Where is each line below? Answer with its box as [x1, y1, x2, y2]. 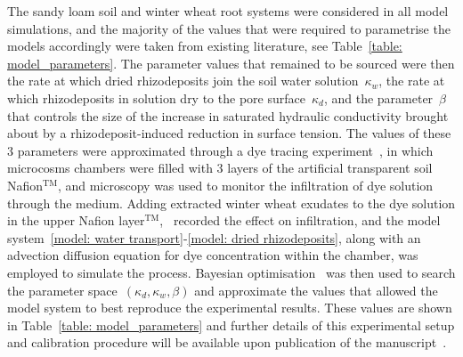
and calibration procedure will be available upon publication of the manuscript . [7, 333, 447, 352]
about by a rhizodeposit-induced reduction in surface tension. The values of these [7, 124, 451, 142]
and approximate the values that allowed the [194, 280, 438, 299]
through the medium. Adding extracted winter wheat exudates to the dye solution [7, 193, 456, 212]
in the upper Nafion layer [7, 211, 145, 230]
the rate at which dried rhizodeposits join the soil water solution [7, 71, 359, 90]
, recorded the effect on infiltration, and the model [159, 211, 441, 230]
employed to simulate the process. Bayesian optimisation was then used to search [7, 263, 456, 281]
